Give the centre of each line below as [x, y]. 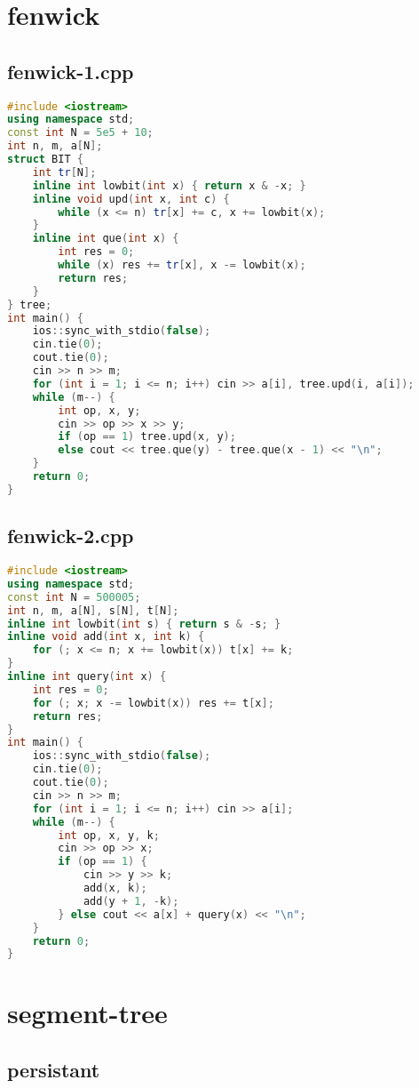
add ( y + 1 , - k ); [131, 901]
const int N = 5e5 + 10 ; [80, 133]
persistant [54, 1070]
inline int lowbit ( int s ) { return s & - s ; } [144, 624]
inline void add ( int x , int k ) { [106, 637]
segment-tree [87, 1013]
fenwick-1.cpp [71, 71]
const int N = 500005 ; [74, 597]
